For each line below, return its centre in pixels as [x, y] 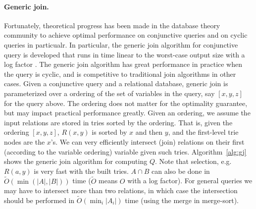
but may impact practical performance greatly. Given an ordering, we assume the [127, 113]
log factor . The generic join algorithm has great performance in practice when [123, 64]
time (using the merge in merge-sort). [182, 200]
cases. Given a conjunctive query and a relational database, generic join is [116, 83]
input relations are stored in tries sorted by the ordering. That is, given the [118, 122]
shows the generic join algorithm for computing [76, 161]
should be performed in [39, 200]
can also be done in [180, 171]
